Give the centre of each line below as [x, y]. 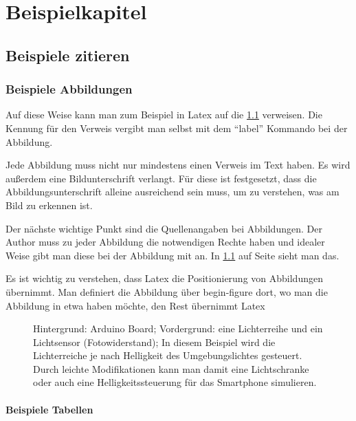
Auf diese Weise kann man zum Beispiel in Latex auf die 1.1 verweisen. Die [164, 115]
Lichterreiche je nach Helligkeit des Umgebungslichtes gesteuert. [168, 355]
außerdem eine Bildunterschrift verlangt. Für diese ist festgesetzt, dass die [161, 178]
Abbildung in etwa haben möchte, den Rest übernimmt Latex [135, 305]
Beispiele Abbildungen [69, 89]
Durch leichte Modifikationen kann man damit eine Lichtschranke [171, 368]
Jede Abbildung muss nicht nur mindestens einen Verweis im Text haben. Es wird [178, 165]
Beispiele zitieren [68, 55]
